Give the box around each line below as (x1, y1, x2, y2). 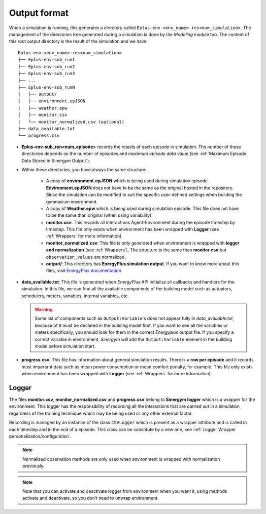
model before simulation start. (34, 343, 96, 349)
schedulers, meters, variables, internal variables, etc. (21, 293, 129, 299)
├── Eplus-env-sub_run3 (18, 71, 75, 76)
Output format (9, 7, 69, 18)
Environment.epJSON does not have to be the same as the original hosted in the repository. (46, 185, 233, 191)
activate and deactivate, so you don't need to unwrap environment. (22, 495, 159, 501)
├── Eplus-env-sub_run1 (18, 57, 75, 63)
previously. (22, 463, 45, 469)
